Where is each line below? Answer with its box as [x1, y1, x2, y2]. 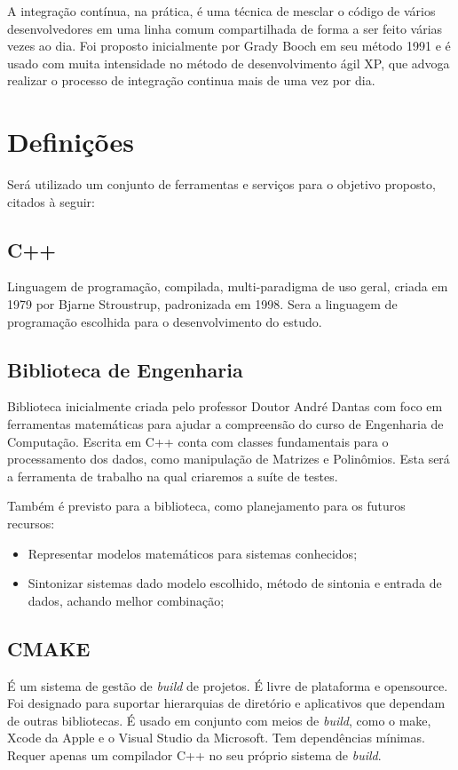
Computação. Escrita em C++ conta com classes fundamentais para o [7, 432, 389, 450]
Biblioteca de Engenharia [7, 355, 243, 383]
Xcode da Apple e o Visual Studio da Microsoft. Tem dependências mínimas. [7, 728, 425, 747]
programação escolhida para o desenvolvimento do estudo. [7, 312, 322, 330]
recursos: [7, 514, 55, 533]
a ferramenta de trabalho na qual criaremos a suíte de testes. [7, 466, 338, 485]
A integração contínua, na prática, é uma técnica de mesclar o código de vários [7, 2, 436, 20]
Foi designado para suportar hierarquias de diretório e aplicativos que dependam [7, 694, 446, 712]
